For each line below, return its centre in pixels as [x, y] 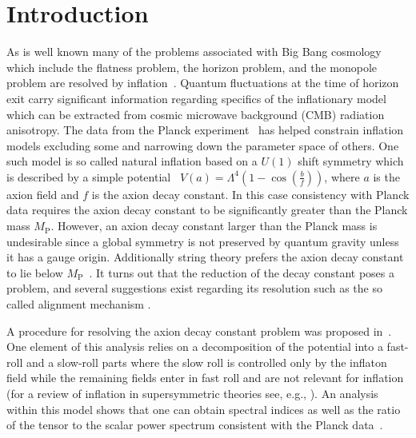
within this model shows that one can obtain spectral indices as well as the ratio [204, 409]
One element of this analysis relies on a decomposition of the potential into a [195, 346]
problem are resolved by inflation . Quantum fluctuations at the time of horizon [203, 83]
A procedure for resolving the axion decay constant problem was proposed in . [199, 330]
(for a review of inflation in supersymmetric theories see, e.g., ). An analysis [192, 393]
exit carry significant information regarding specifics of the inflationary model [196, 98]
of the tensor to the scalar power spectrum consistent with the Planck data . [195, 425]
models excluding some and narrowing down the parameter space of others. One [203, 145]
